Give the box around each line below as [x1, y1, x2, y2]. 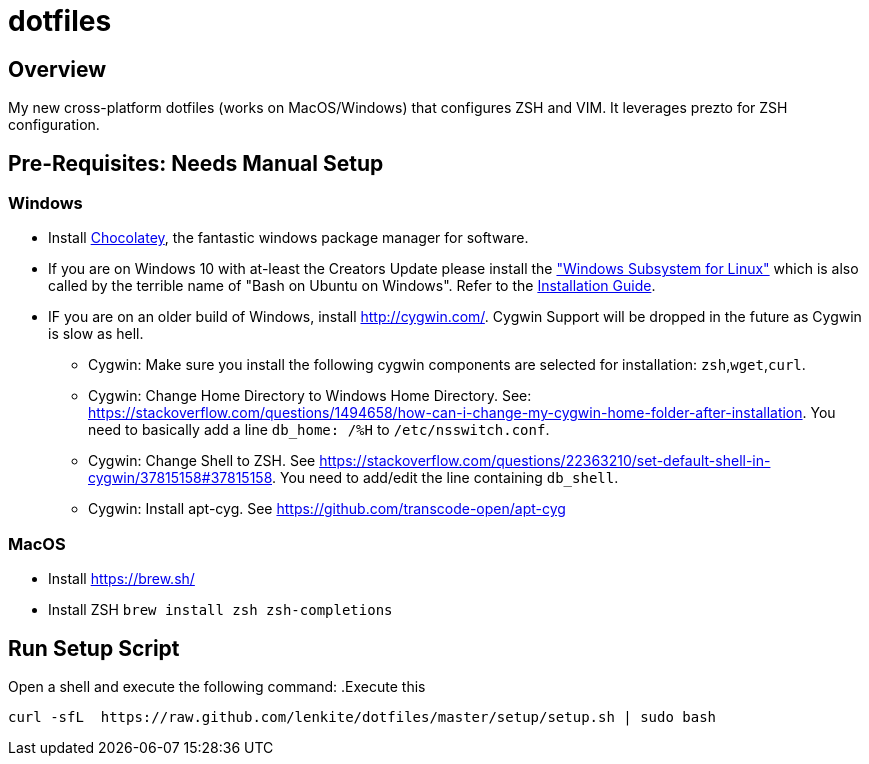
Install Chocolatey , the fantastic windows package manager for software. [48, 229, 529, 247]
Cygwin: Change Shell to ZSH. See [88, 452, 316, 470]
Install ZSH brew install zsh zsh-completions [48, 601, 393, 619]
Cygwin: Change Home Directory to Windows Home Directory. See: [88, 387, 532, 405]
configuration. [8, 116, 100, 134]
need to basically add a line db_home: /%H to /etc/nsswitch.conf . [88, 421, 550, 439]
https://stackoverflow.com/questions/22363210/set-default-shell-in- [319, 452, 771, 470]
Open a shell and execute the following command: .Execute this [8, 677, 426, 695]
